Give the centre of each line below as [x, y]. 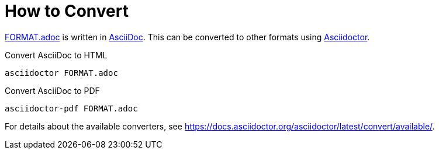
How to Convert [67, 11]
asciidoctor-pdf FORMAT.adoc [71, 108]
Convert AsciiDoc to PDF [52, 90]
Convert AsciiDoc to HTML [56, 55]
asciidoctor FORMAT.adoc [61, 73]
